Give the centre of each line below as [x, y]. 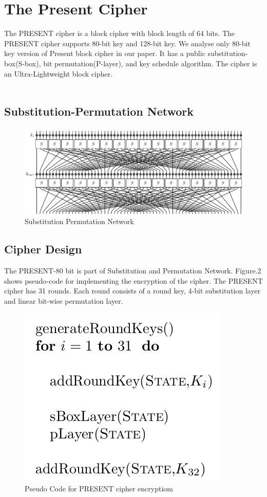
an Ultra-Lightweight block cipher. [59, 73]
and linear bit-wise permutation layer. [64, 300]
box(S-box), [23, 63]
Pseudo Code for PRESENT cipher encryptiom [99, 488]
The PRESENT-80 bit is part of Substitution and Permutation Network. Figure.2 [133, 270]
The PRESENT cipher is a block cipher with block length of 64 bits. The [120, 33]
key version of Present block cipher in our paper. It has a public [105, 53]
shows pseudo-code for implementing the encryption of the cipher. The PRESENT [133, 280]
